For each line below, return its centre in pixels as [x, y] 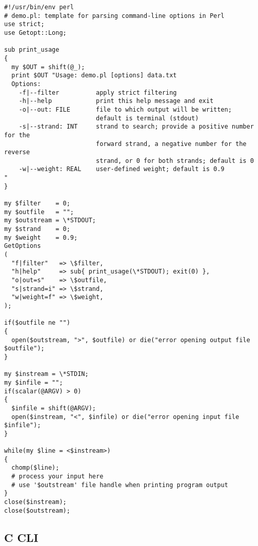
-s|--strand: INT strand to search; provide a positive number [136, 127]
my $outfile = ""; [39, 212]
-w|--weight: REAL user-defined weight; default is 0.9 [122, 169]
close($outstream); [37, 510]
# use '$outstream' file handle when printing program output [120, 485]
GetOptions [23, 246]
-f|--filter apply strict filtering [98, 92]
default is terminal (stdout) [147, 118]
